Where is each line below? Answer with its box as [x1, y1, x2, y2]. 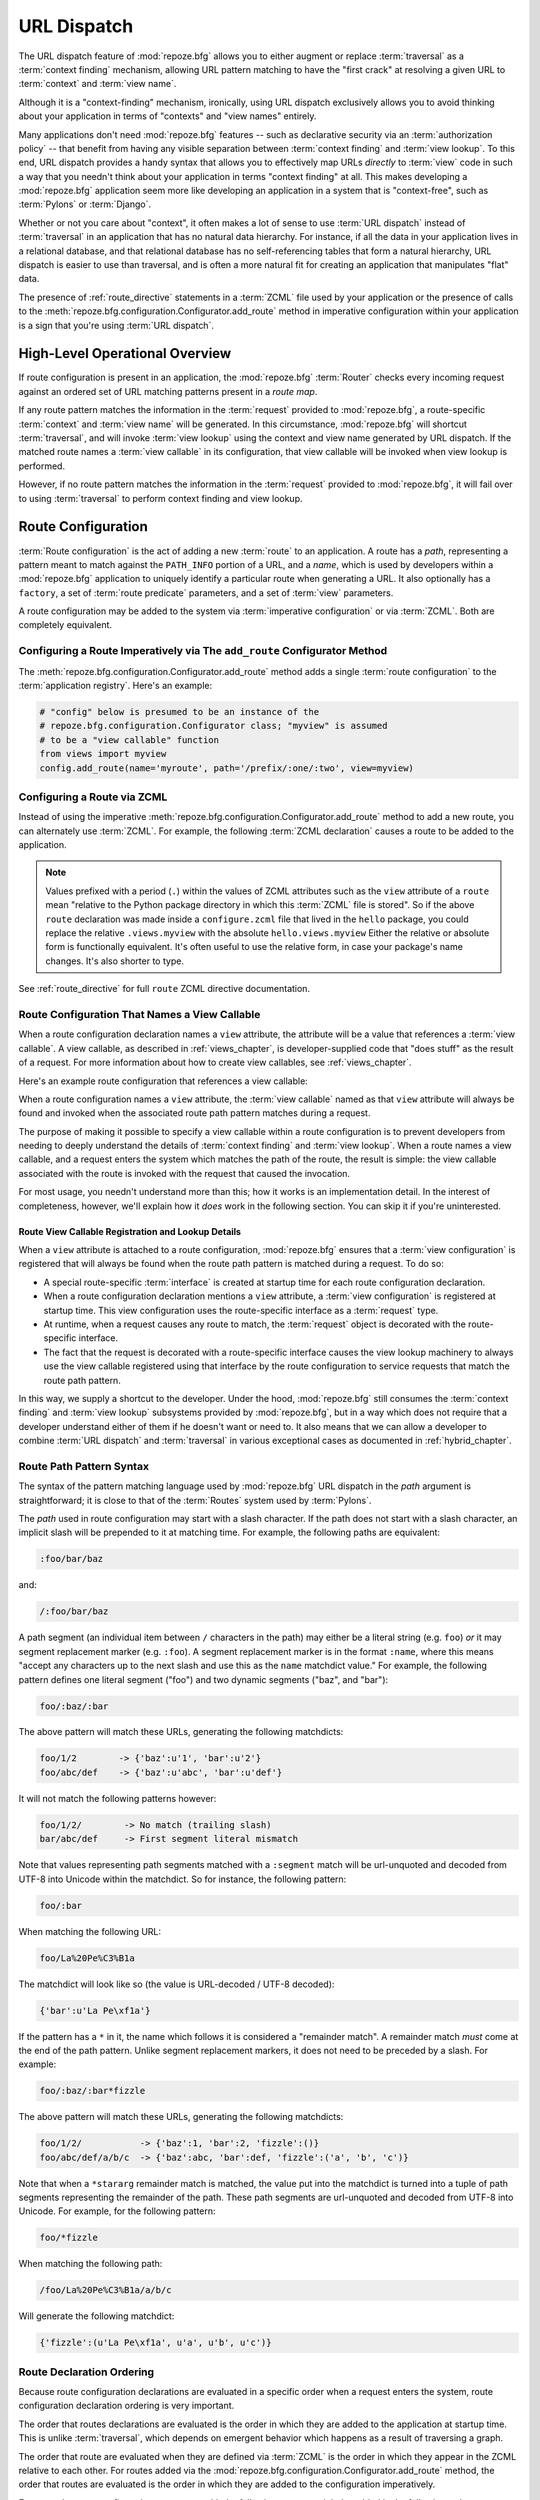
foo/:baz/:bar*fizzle [39, 2085, 146, 2097]
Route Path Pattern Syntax [18, 1459, 150, 1473]
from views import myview [39, 748, 167, 760]
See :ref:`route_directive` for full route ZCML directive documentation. [18, 983, 310, 995]
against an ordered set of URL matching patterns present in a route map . [18, 385, 318, 397]
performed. [18, 460, 65, 472]
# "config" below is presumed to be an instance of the [39, 706, 320, 717]
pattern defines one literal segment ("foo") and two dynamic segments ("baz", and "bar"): [18, 1673, 389, 1685]
